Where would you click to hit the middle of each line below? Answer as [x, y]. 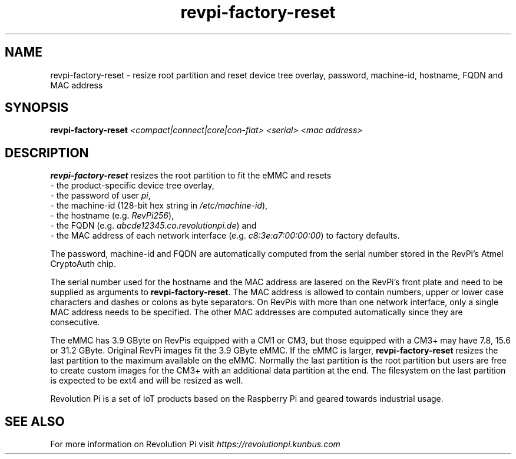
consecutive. [75, 322]
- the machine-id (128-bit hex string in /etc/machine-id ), [159, 206]
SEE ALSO [35, 421]
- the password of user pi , [100, 196]
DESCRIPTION [47, 153]
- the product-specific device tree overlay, [132, 186]
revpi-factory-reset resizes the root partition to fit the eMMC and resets [191, 176]
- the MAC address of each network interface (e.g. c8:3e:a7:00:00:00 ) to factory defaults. [225, 236]
